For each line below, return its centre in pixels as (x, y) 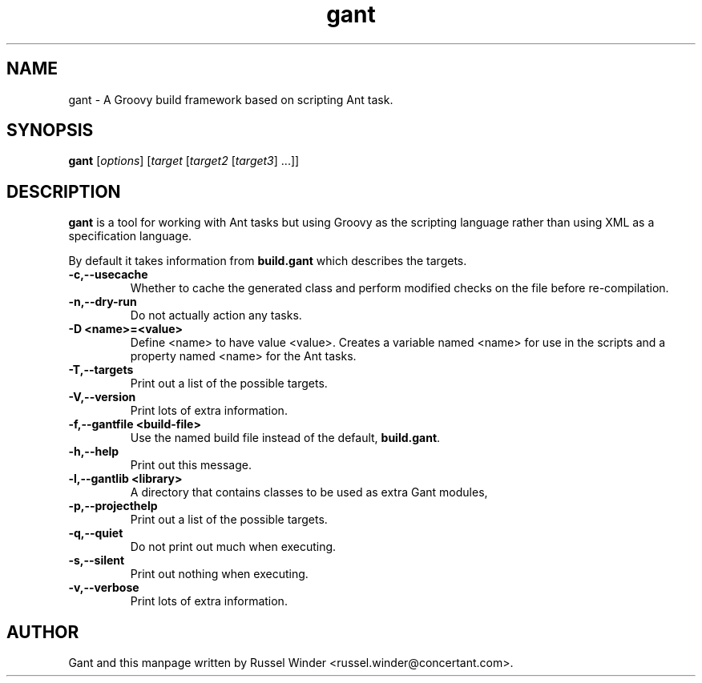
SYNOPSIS (50, 131)
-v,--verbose (104, 588)
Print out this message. (191, 465)
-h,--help (94, 452)
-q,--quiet (96, 533)
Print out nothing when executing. (219, 574)
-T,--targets (101, 370)
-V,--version (102, 397)
